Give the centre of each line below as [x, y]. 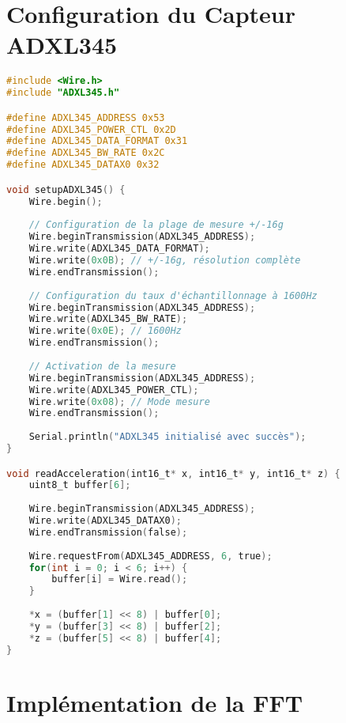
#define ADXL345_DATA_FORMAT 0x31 [97, 141]
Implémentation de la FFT [155, 702]
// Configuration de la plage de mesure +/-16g [156, 225]
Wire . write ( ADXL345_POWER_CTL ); [114, 390]
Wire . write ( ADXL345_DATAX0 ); [105, 521]
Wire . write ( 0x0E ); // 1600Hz [105, 331]
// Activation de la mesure [102, 366]
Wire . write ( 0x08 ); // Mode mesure [119, 401]
